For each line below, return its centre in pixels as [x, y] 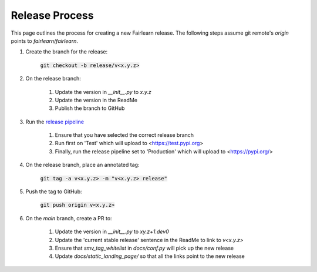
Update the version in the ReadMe [96, 100]
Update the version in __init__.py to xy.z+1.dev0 [112, 231]
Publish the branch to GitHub [90, 108]
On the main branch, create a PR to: [69, 218]
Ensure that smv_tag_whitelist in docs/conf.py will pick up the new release [144, 248]
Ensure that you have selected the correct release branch [124, 135]
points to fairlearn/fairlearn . [45, 41]
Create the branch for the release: [67, 52]
